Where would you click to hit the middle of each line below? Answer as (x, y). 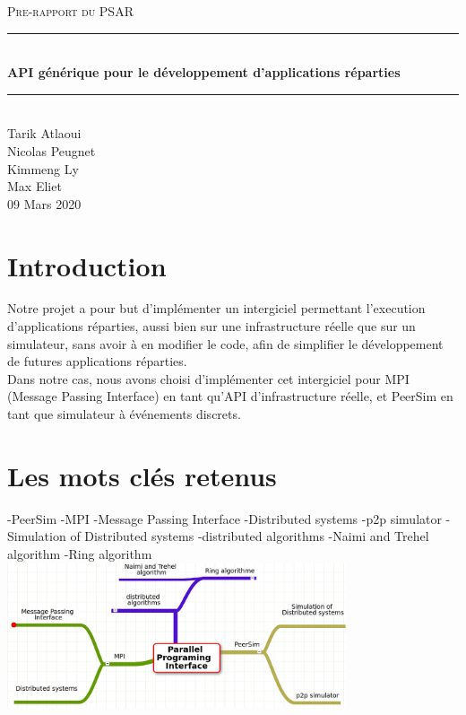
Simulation (37, 536)
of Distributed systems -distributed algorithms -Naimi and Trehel (250, 536)
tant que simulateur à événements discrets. (124, 414)
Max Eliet (35, 186)
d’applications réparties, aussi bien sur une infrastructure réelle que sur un (211, 326)
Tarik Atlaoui (44, 133)
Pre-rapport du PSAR (70, 11)
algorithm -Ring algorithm (80, 553)
